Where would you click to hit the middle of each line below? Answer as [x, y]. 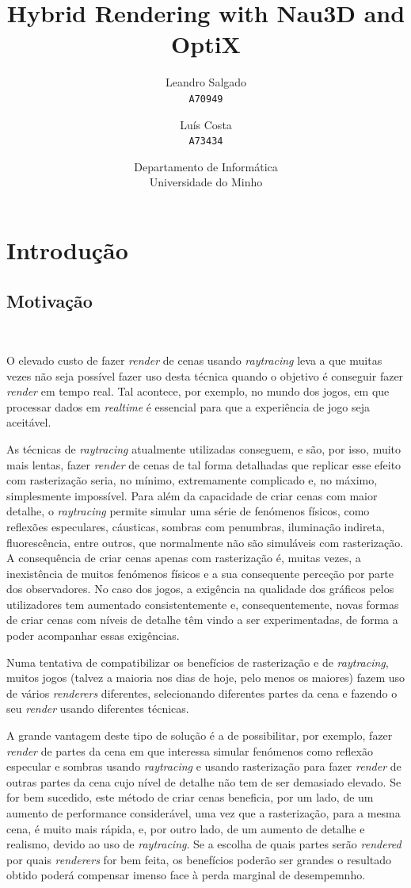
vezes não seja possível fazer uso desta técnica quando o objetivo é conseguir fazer [205, 375]
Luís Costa [206, 124]
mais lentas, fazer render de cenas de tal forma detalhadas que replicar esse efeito [204, 464]
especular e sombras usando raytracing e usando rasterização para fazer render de [204, 766]
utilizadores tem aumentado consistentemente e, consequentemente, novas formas [203, 604]
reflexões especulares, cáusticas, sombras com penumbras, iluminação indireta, [196, 526]
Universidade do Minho [206, 182]
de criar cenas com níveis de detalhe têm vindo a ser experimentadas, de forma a [202, 620]
